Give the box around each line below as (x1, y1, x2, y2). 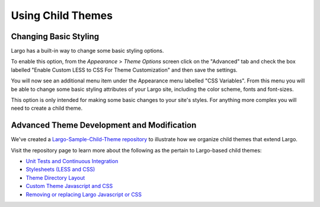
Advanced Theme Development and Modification (11, 120, 197, 130)
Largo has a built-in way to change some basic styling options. (11, 47, 164, 55)
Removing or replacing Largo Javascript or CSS (25, 190, 142, 198)
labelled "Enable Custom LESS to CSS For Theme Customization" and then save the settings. (11, 66, 238, 74)
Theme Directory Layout (25, 174, 85, 181)
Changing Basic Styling (11, 31, 100, 42)
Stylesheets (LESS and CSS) (25, 166, 95, 173)
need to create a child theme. (11, 104, 83, 112)
